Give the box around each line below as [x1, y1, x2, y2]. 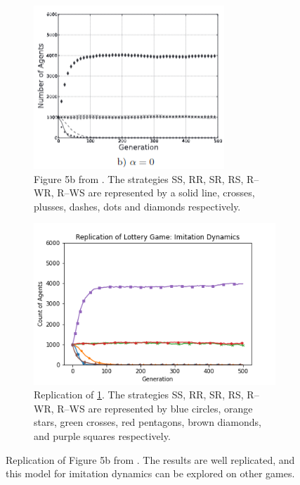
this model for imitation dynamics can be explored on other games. [6, 466, 295, 481]
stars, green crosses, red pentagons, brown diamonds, [34, 415, 261, 429]
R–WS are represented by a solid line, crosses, [57, 185, 255, 200]
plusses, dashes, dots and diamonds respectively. [34, 199, 241, 213]
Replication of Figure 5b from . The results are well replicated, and [6, 452, 295, 467]
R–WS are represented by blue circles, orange [57, 401, 253, 415]
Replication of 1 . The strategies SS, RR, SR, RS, [34, 387, 244, 402]
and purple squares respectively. [34, 429, 171, 443]
